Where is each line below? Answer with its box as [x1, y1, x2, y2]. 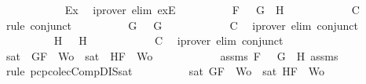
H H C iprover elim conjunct [53, 32, 284, 49]
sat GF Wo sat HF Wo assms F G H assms [5, 47, 339, 64]
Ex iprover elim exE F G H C [64, 2, 360, 17]
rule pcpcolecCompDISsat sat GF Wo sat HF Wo [5, 63, 325, 79]
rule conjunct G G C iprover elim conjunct [5, 16, 358, 33]
